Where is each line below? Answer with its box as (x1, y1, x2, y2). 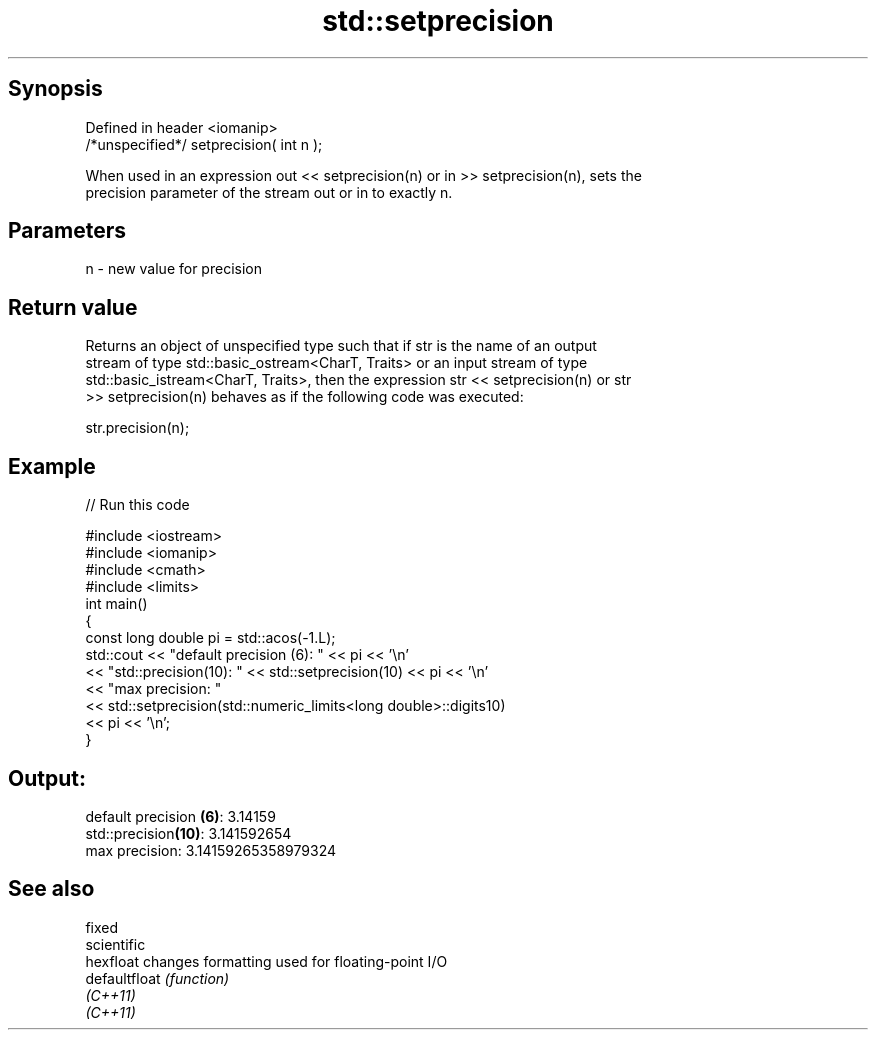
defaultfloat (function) (85, 969, 230, 987)
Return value (8, 294, 138, 320)
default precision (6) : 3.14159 (85, 807, 276, 825)
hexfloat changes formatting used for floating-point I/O (85, 952, 448, 970)
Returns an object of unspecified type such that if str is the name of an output (85, 337, 597, 355)
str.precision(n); (85, 419, 190, 437)
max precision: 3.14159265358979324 (85, 841, 337, 859)
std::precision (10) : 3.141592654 (85, 824, 292, 842)
